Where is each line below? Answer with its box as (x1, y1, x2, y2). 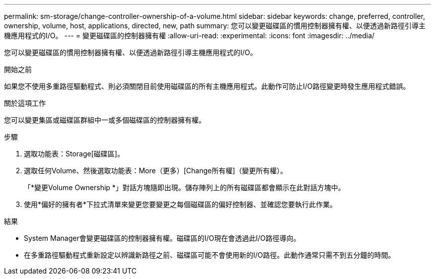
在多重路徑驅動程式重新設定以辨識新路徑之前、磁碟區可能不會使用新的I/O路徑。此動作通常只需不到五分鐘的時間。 (24, 251, 395, 259)
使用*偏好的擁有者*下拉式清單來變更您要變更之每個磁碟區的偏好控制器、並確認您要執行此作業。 (24, 200, 337, 209)
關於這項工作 (4, 99, 46, 107)
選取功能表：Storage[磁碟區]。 (24, 149, 124, 158)
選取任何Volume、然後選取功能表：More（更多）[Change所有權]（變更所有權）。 (24, 166, 288, 175)
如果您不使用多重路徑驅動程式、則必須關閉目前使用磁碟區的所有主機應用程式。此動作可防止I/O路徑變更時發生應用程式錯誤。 (4, 82, 410, 90)
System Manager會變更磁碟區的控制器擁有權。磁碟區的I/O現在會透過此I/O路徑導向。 (24, 234, 300, 242)
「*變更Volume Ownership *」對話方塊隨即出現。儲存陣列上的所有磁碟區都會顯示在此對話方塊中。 (24, 183, 345, 192)
